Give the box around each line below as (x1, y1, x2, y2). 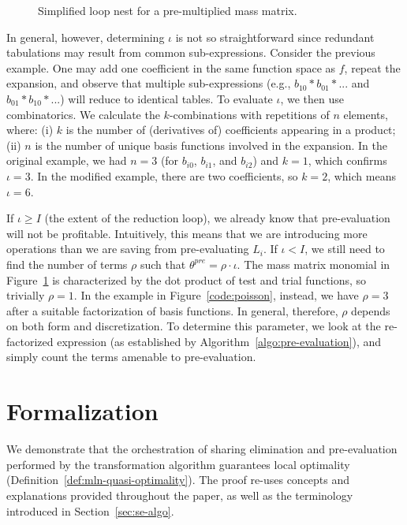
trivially (6, 287, 45, 303)
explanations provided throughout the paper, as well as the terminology (6, 486, 353, 503)
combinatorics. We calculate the (6, 106, 160, 122)
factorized (6, 333, 54, 349)
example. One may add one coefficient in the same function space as (6, 59, 336, 76)
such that (140, 255, 186, 272)
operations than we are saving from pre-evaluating (6, 240, 249, 257)
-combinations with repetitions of (169, 106, 330, 122)
